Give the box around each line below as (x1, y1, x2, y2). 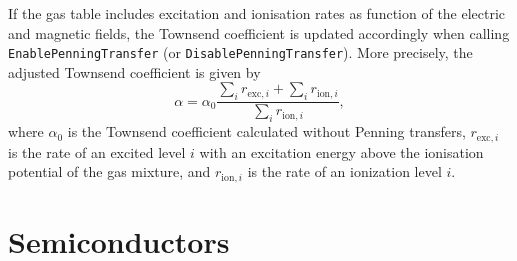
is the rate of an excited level (8, 141, 186, 162)
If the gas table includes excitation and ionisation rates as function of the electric (8, 3, 506, 23)
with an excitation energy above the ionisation (199, 141, 484, 162)
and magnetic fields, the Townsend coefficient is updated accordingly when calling (8, 22, 510, 43)
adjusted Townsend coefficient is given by (8, 61, 261, 82)
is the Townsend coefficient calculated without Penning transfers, (67, 121, 466, 142)
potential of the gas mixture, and (8, 161, 211, 182)
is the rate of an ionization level (247, 161, 442, 182)
